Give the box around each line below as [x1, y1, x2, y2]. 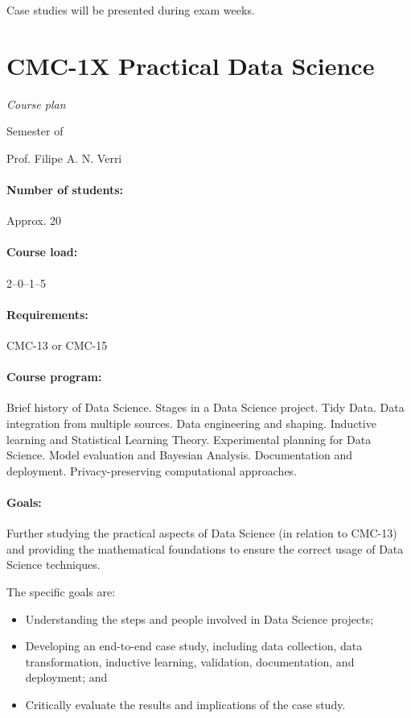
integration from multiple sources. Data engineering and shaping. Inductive [6, 415, 376, 432]
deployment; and [25, 669, 108, 686]
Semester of [6, 122, 64, 139]
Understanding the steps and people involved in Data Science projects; [25, 610, 374, 627]
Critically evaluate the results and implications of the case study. [25, 695, 346, 712]
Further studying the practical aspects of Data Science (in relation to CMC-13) [6, 525, 397, 542]
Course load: [6, 243, 78, 260]
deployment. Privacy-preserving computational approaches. [6, 462, 298, 479]
